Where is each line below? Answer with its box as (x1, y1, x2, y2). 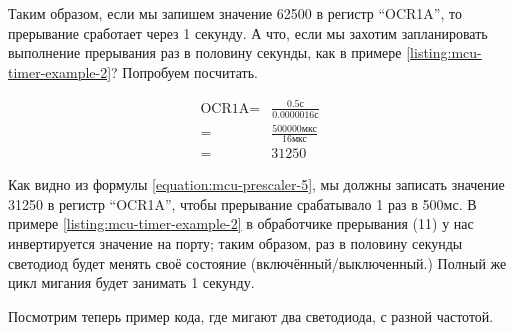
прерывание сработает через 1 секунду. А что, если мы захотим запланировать (8, 22, 488, 43)
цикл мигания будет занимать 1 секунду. (8, 272, 255, 293)
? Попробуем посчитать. (111, 61, 258, 82)
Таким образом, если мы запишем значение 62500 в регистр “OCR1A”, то (8, 3, 462, 23)
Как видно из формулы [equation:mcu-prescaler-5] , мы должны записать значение (8, 174, 505, 195)
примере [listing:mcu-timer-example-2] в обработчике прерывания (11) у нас (8, 213, 474, 234)
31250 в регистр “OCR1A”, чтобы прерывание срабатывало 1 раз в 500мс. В (8, 193, 477, 214)
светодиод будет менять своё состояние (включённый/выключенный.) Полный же (8, 252, 507, 273)
